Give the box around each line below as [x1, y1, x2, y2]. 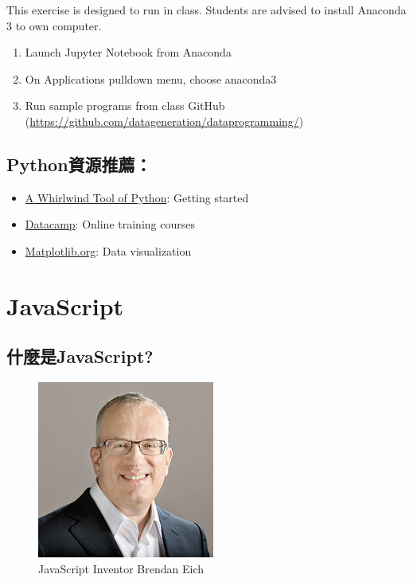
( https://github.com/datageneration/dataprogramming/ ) [25, 112, 304, 129]
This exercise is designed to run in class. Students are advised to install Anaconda [6, 2, 407, 18]
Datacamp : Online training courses [25, 216, 195, 232]
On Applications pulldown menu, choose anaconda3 [25, 70, 277, 87]
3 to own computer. [6, 17, 102, 33]
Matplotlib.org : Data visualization [25, 242, 192, 259]
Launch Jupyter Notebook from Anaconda [25, 44, 232, 61]
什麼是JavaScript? [6, 344, 154, 369]
